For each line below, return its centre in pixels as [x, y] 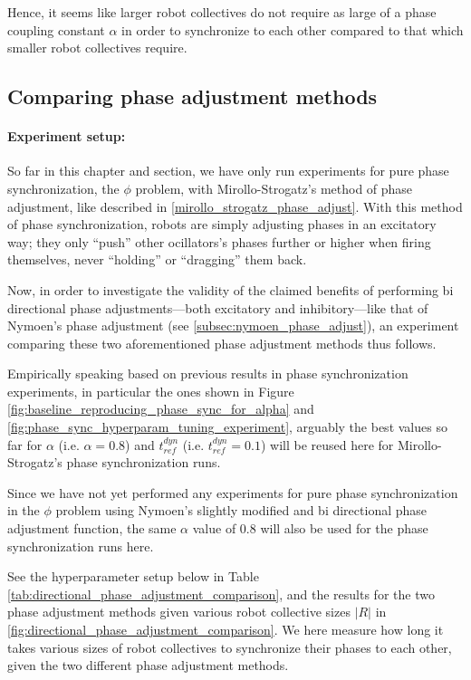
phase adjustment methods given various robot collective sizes [179, 612]
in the [24, 510]
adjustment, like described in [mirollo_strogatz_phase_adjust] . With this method [235, 206]
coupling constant [56, 29]
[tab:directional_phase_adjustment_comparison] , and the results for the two [221, 594]
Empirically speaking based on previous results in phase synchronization [208, 374]
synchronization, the [63, 188]
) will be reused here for [327, 444]
